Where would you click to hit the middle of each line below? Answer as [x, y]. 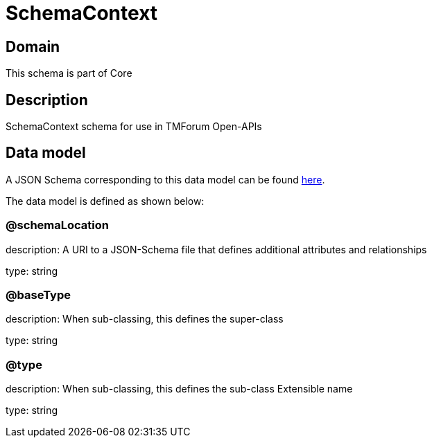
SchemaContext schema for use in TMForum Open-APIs [134, 127]
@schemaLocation [57, 225]
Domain [33, 46]
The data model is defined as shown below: [105, 201]
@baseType [38, 295]
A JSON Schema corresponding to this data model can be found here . [165, 179]
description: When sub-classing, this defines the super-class [145, 319]
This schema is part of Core [69, 73]
